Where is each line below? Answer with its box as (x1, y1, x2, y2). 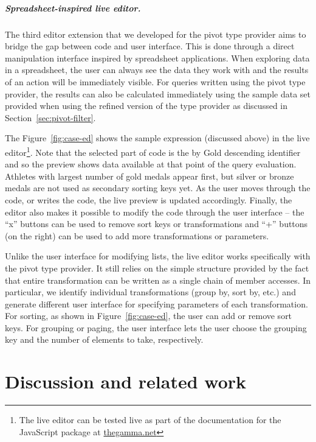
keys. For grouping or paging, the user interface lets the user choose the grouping (5, 321, 307, 334)
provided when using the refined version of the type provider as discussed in (5, 99, 288, 112)
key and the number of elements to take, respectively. (5, 333, 204, 346)
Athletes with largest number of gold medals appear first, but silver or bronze (5, 169, 294, 182)
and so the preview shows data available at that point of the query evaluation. (5, 158, 297, 170)
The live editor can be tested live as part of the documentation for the (19, 413, 281, 426)
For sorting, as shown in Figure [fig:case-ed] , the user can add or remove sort (5, 309, 292, 322)
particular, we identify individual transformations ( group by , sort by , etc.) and (5, 286, 296, 298)
